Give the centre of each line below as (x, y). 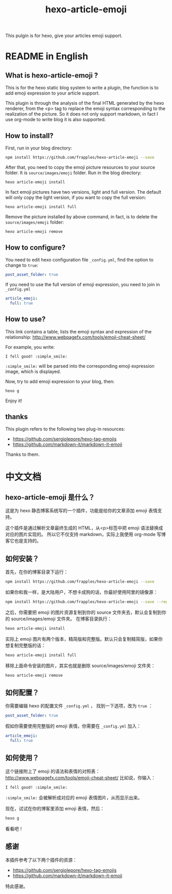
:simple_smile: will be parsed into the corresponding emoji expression (80, 366)
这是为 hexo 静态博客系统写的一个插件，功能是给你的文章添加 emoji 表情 (81, 511)
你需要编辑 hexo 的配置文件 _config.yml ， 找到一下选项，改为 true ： (79, 706)
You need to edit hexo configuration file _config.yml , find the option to (79, 260)
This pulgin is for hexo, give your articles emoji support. (64, 36)
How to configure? (35, 247)
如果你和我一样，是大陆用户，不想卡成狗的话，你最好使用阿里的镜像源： (81, 592)
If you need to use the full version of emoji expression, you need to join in (83, 285)
